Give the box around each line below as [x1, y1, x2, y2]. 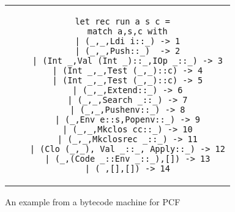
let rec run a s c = [75, 17, 170, 26]
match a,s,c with [87, 26, 168, 36]
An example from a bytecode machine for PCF [5, 195, 181, 208]
